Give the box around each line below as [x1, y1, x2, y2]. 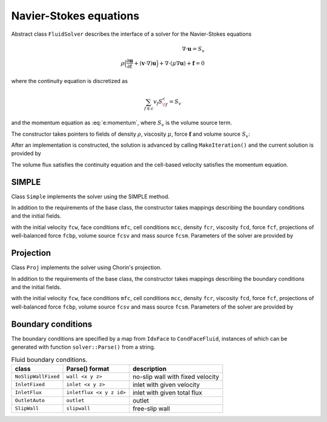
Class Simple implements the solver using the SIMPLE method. [11, 193, 170, 200]
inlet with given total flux [132, 388, 203, 397]
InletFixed [15, 381, 45, 388]
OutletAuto [15, 397, 45, 404]
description [132, 364, 167, 373]
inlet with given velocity [132, 380, 200, 389]
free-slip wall [132, 404, 170, 412]
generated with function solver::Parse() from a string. [11, 343, 156, 350]
